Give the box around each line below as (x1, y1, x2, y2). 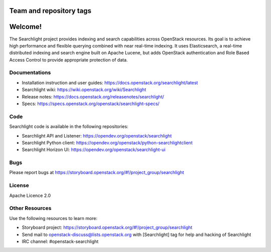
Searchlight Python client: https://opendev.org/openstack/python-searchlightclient (22, 139, 193, 145)
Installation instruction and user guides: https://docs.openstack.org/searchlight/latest (22, 79, 198, 85)
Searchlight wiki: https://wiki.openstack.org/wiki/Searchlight (22, 86, 147, 92)
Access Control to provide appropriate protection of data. (9, 56, 128, 62)
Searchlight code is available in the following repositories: (9, 123, 128, 129)
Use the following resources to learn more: (9, 215, 98, 221)
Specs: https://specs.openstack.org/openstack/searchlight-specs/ (22, 100, 160, 107)
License (9, 182, 30, 189)
